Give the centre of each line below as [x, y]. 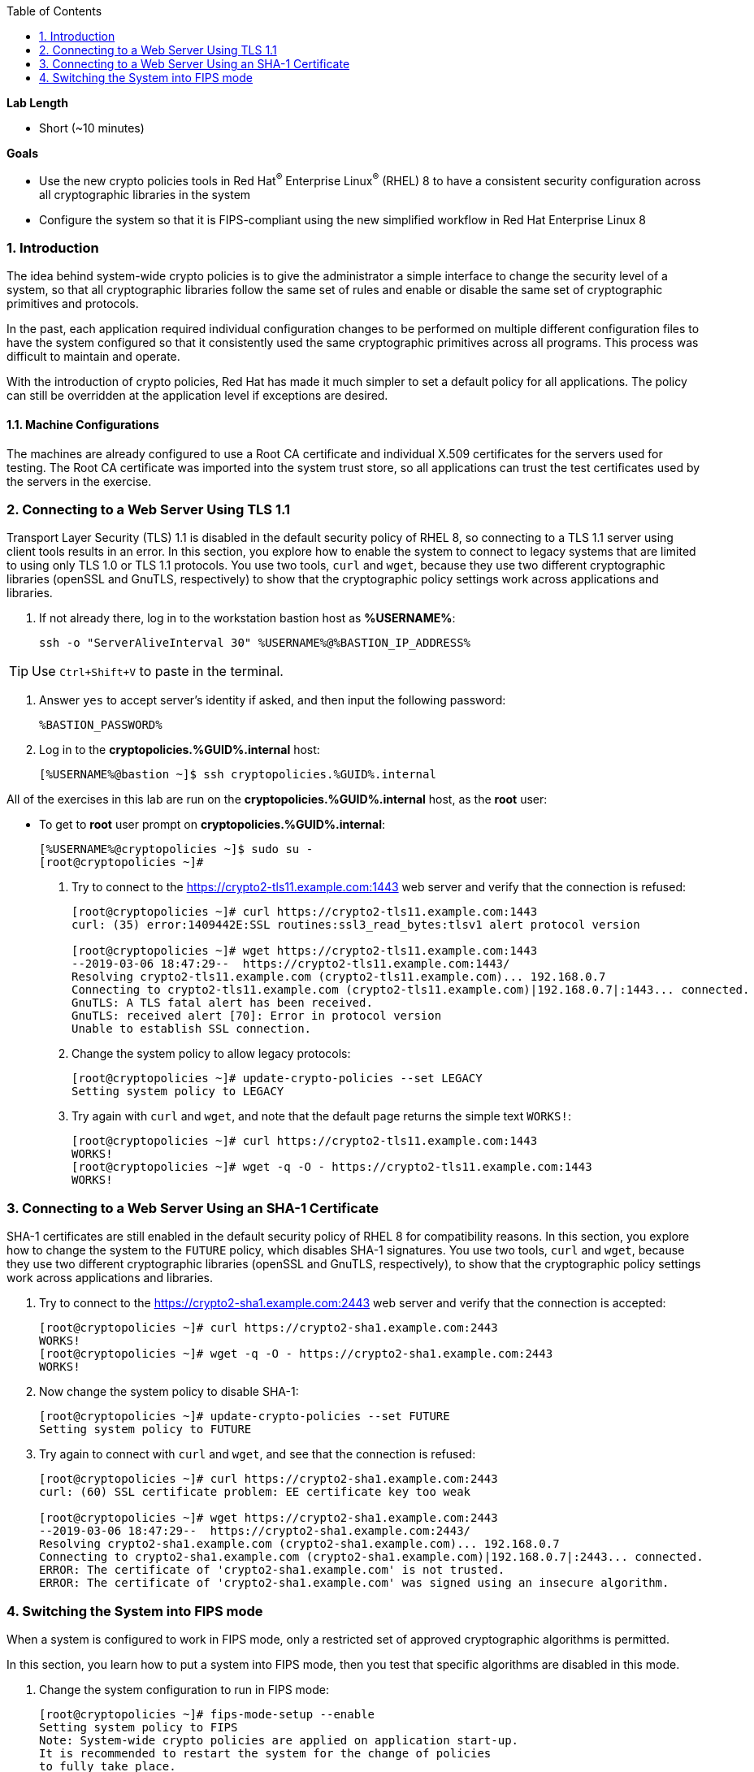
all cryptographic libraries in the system [145, 194]
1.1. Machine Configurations [83, 425]
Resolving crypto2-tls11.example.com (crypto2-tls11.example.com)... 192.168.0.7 [339, 977]
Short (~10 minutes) [92, 128]
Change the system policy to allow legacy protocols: [211, 1054]
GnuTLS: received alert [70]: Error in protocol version [257, 1016]
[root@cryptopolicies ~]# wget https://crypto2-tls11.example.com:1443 [305, 951]
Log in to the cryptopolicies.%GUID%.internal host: [180, 750]
